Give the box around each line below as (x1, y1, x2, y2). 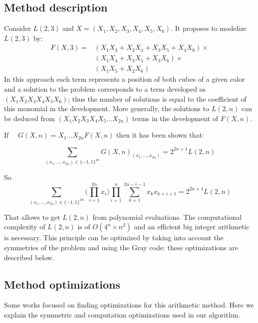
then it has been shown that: (116, 130, 204, 140)
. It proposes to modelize (171, 23, 247, 33)
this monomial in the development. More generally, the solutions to (4, 103, 209, 114)
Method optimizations (4, 276, 120, 292)
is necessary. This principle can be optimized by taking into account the (4, 232, 224, 243)
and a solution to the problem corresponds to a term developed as (4, 84, 206, 94)
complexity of (4, 221, 45, 232)
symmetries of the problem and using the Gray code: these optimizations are (4, 242, 239, 253)
